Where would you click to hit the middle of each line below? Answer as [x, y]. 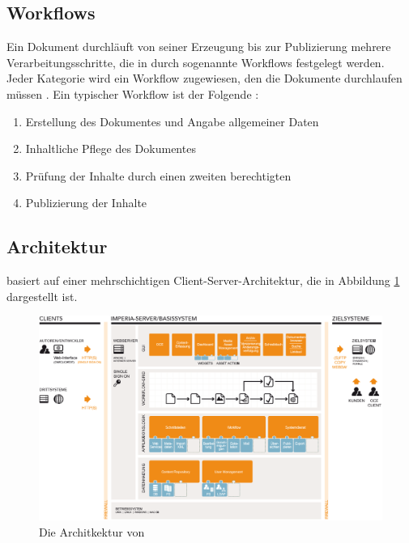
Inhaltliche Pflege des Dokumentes [111, 148]
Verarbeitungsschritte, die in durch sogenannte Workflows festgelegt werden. [196, 62]
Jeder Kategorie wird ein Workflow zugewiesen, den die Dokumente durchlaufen [204, 78]
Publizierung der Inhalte [86, 203]
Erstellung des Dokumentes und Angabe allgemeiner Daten [172, 121]
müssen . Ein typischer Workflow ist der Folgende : [133, 93]
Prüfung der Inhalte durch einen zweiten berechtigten [158, 175]
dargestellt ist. [42, 296]
